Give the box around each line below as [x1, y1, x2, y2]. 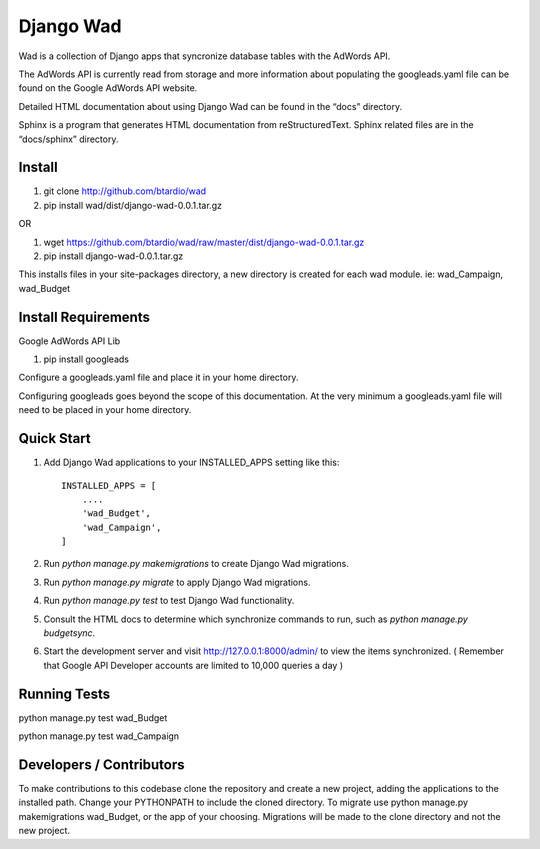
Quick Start [18, 430, 91, 447]
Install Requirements [18, 308, 150, 325]
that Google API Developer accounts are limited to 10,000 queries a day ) [43, 659, 344, 671]
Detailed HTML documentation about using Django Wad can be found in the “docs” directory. [18, 100, 403, 112]
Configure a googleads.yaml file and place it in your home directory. [18, 371, 299, 384]
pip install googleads [43, 353, 130, 365]
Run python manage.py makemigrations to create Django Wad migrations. [43, 558, 349, 570]
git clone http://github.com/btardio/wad [43, 185, 207, 197]
